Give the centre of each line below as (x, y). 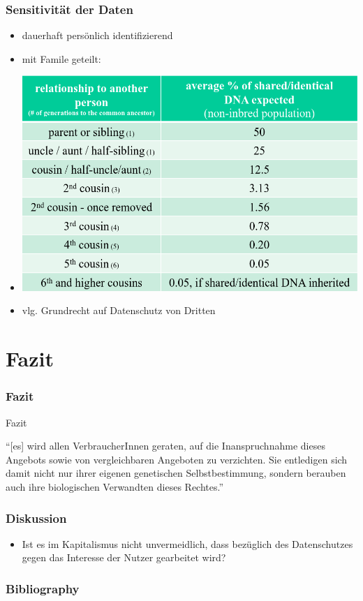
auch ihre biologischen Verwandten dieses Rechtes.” (115, 486)
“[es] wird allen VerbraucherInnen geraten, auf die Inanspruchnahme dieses (165, 446)
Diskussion (36, 518)
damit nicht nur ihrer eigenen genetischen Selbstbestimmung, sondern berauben (176, 473)
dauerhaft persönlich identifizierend (97, 35)
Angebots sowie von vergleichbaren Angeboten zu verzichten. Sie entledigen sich (177, 459)
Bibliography (43, 588)
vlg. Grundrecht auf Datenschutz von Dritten (119, 310)
